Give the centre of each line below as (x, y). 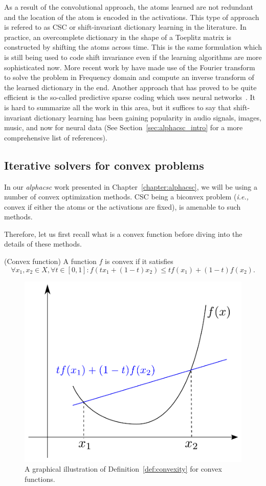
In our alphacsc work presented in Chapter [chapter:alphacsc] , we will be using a (131, 186)
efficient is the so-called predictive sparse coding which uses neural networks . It (130, 97)
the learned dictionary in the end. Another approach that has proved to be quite (130, 87)
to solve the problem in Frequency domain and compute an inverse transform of (129, 77)
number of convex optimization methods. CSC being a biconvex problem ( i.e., (127, 197)
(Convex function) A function (50, 261)
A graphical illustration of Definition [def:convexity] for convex (123, 469)
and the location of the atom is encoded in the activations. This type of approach (132, 17)
